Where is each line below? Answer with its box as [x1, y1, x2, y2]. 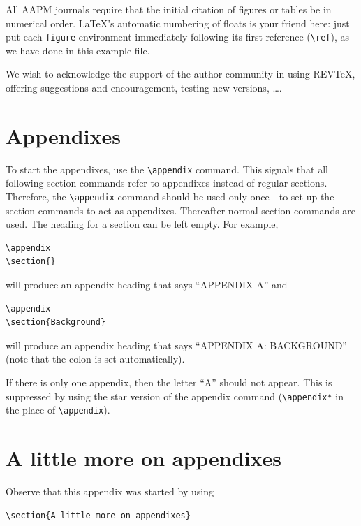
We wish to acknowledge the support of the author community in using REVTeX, [6, 66, 355, 81]
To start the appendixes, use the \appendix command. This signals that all [6, 161, 328, 176]
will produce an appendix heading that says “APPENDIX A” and [6, 277, 288, 292]
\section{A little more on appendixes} [6, 510, 191, 520]
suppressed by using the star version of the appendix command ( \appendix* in [6, 388, 344, 403]
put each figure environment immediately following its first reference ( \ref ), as [6, 29, 349, 44]
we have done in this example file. [6, 43, 150, 57]
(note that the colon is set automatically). [6, 351, 185, 366]
